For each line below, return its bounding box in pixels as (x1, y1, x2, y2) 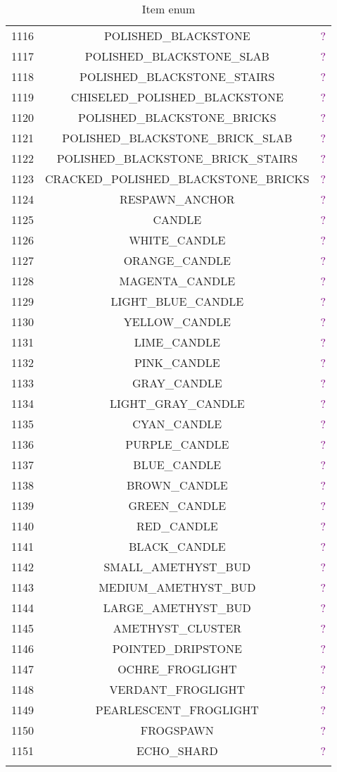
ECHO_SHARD (136, 742, 218, 759)
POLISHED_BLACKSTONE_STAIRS (80, 68, 275, 85)
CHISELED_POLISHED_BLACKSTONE (70, 89, 284, 105)
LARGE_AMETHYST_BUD (103, 599, 251, 616)
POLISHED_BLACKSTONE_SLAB (84, 48, 269, 64)
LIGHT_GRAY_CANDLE (110, 395, 245, 411)
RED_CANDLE (136, 518, 218, 534)
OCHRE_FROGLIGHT (117, 661, 237, 677)
